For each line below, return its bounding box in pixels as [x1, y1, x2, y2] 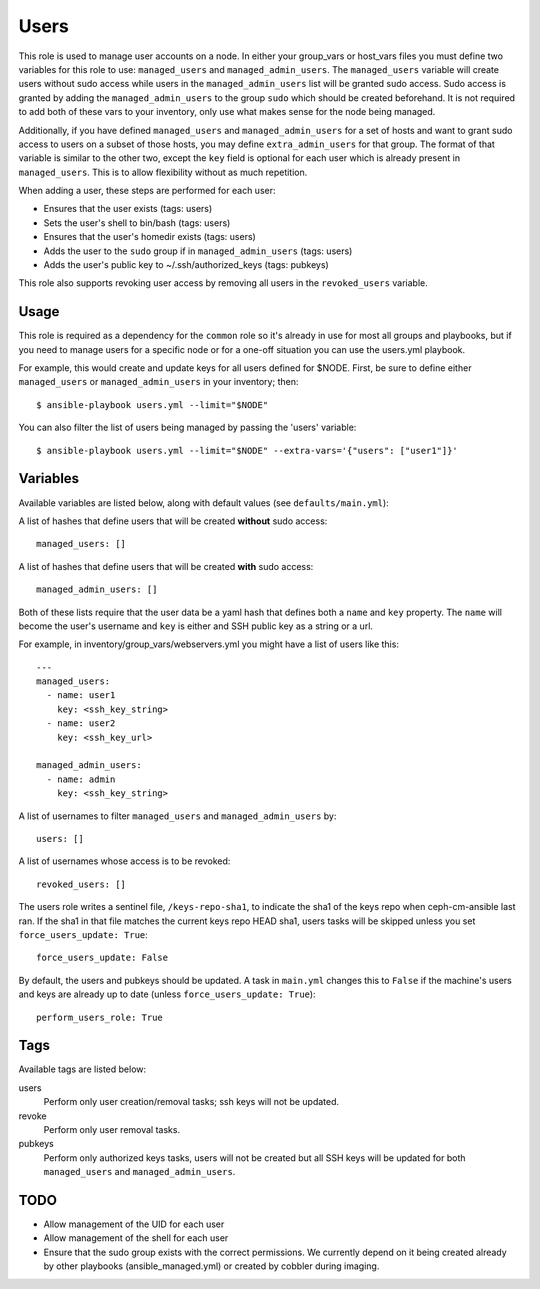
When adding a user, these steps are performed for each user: [18, 185, 276, 197]
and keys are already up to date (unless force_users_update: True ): [18, 988, 316, 1000]
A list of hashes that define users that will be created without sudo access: [18, 515, 328, 527]
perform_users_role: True [36, 1011, 164, 1023]
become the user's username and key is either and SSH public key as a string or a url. [18, 620, 374, 632]
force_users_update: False [36, 952, 169, 964]
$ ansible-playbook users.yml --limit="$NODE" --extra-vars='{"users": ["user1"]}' [36, 445, 459, 456]
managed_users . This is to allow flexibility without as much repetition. [18, 166, 308, 178]
